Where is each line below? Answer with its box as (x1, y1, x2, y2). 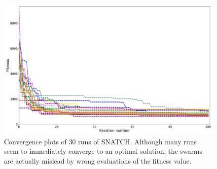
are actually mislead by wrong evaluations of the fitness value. (4, 155, 191, 166)
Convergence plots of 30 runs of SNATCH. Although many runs (4, 136, 197, 146)
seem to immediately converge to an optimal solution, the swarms (4, 146, 203, 156)
